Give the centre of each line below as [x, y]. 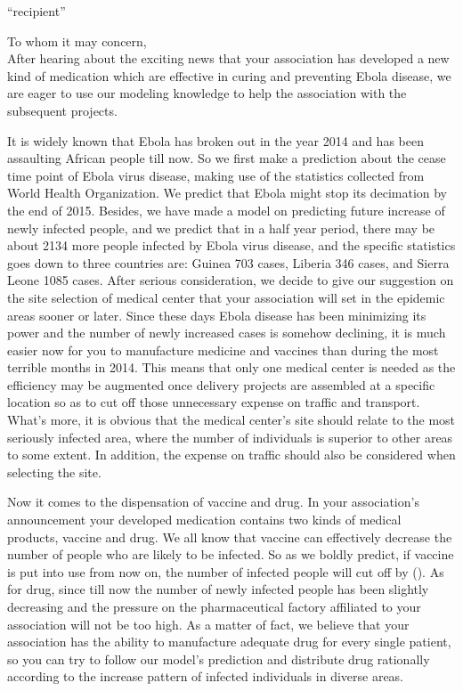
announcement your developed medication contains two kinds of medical [204, 520]
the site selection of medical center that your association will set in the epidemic [226, 297]
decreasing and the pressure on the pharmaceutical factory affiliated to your [214, 606]
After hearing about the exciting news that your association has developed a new [228, 58]
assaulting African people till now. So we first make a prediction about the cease [227, 158]
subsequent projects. [62, 110]
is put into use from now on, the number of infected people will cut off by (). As [226, 571]
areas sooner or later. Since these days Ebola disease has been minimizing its [217, 315]
